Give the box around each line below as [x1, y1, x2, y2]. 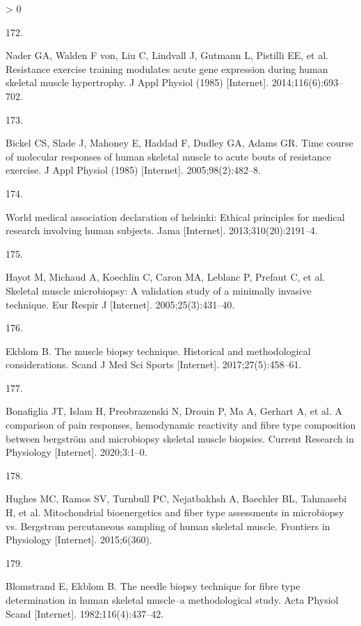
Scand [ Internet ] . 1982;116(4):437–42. [6, 606, 164, 620]
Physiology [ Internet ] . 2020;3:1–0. [6, 445, 147, 459]
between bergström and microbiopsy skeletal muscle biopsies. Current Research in [6, 431, 355, 445]
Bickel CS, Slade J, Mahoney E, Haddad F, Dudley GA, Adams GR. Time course [6, 135, 353, 150]
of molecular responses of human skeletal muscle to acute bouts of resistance [6, 149, 331, 163]
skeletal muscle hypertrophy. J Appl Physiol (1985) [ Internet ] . [6, 75, 269, 90]
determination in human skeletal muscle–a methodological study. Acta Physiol [6, 593, 339, 607]
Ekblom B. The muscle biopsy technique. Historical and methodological [6, 343, 311, 358]
